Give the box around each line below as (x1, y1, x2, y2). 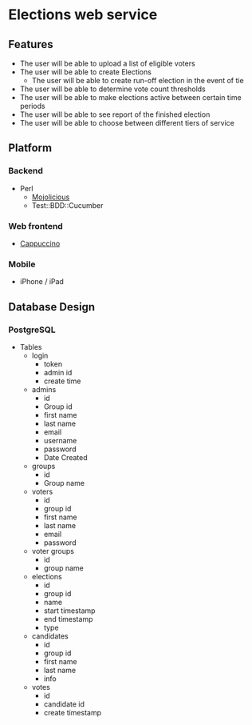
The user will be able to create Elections (19, 67, 152, 77)
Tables (19, 342, 42, 351)
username (43, 435, 77, 445)
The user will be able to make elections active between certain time (19, 93, 242, 102)
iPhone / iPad (19, 277, 64, 286)
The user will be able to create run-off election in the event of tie (31, 76, 245, 85)
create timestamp (43, 707, 102, 717)
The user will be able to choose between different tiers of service (19, 118, 235, 127)
